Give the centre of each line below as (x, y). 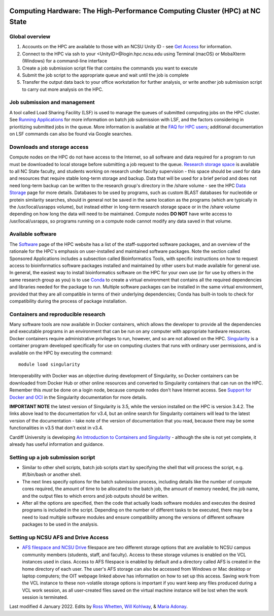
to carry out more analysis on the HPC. (63, 89)
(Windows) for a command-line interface (65, 61)
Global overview (30, 37)
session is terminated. (45, 597)
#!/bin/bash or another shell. (52, 474)
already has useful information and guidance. (57, 444)
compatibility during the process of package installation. (68, 301)
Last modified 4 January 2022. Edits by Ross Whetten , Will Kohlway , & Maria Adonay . (98, 606)
